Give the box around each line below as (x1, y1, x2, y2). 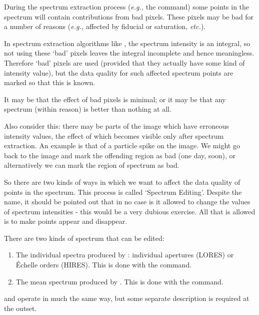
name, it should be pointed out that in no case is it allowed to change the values (4, 196, 250, 207)
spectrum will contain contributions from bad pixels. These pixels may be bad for (4, 11, 254, 22)
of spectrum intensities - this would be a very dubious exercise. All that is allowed (4, 206, 255, 216)
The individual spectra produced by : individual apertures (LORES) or (15, 249, 234, 260)
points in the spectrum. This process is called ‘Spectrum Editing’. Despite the (4, 186, 242, 197)
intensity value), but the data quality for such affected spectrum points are (4, 67, 233, 78)
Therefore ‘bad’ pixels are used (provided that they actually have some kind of (4, 57, 245, 68)
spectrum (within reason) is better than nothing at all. (4, 104, 171, 114)
